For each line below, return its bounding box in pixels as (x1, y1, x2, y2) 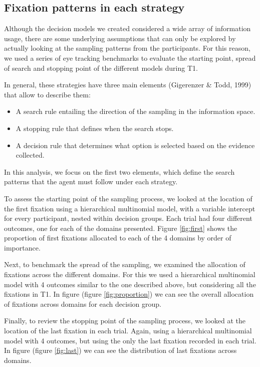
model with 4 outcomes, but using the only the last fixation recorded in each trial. (4, 335, 256, 345)
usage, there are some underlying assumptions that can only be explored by (4, 33, 236, 43)
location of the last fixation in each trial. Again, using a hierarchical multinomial (4, 325, 252, 336)
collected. (16, 150, 45, 160)
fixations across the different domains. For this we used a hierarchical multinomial (4, 269, 255, 280)
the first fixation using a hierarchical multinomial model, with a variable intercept (4, 203, 255, 213)
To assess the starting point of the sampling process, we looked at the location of (4, 193, 252, 203)
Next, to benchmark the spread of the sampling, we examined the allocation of (4, 259, 245, 270)
